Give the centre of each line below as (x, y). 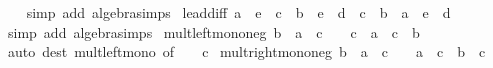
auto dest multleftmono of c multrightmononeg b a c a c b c (246, 51)
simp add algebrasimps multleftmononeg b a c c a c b (213, 31)
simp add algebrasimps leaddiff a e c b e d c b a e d (238, 12)
